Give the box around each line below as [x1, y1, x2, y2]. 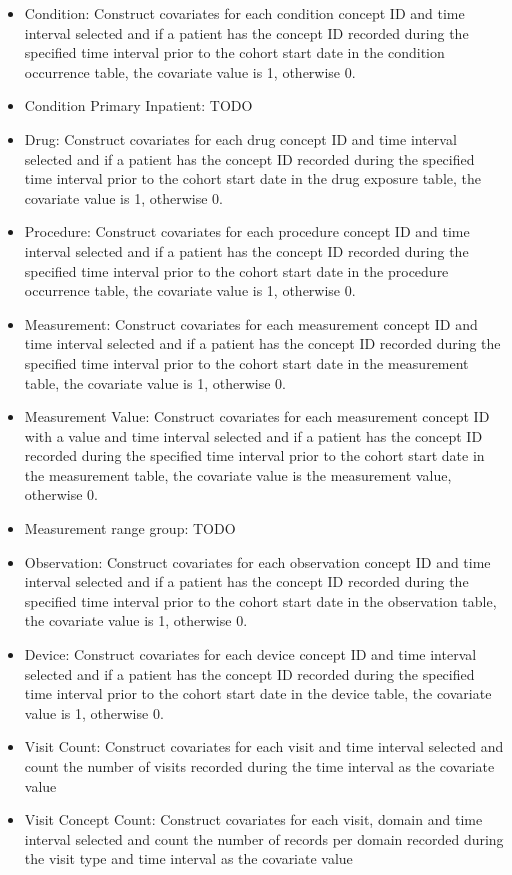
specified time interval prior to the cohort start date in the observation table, [24, 590, 497, 611]
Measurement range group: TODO [24, 518, 236, 539]
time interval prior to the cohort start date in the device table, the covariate [24, 683, 492, 704]
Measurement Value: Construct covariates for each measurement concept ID [24, 406, 490, 427]
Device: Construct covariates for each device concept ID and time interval [24, 644, 477, 665]
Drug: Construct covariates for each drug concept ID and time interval [24, 128, 457, 149]
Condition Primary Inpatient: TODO [24, 95, 253, 116]
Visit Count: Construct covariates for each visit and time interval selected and [24, 736, 504, 757]
